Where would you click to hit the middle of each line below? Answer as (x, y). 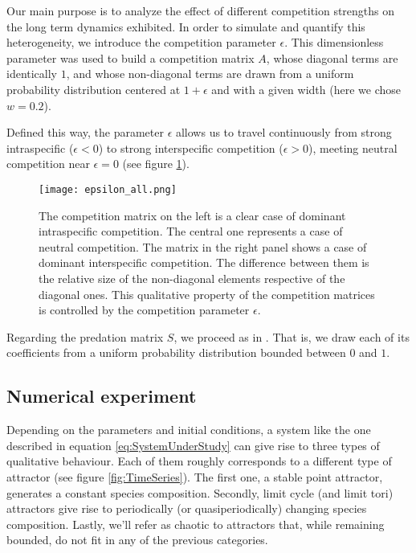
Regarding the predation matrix (85, 336)
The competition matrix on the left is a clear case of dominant (192, 215)
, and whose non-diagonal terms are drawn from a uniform (210, 74)
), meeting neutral (353, 147)
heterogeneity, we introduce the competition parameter (141, 42)
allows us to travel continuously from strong (283, 132)
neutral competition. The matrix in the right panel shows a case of (203, 246)
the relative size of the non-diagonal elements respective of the (192, 278)
